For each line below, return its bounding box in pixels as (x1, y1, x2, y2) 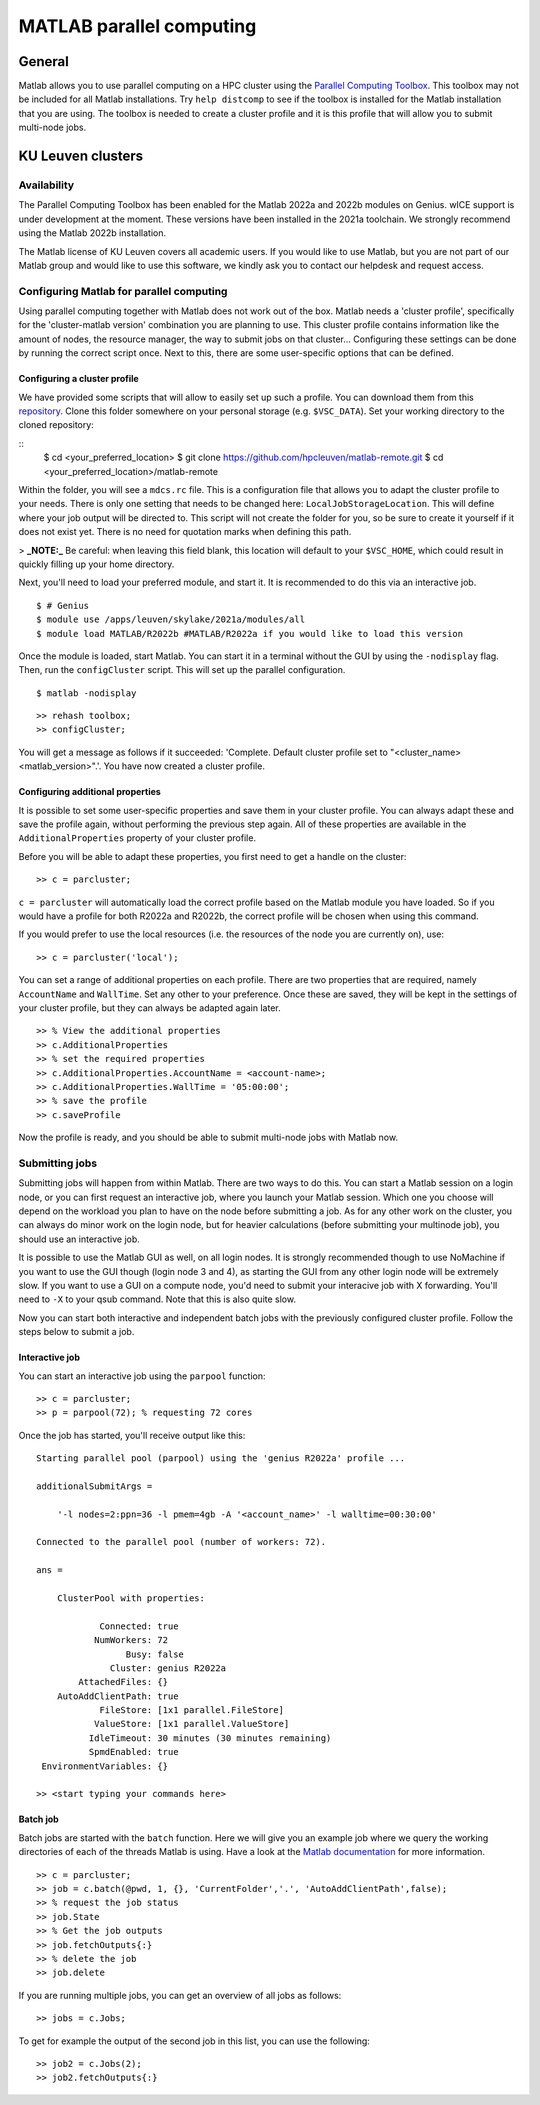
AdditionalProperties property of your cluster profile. (18, 832, 257, 844)
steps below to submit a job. (18, 1326, 135, 1338)
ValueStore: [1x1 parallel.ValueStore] (93, 1718, 290, 1730)
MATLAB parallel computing (18, 15, 257, 37)
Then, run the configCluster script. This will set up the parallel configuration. (18, 664, 346, 676)
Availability (18, 178, 75, 192)
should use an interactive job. (18, 1233, 140, 1245)
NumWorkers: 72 (93, 1635, 169, 1646)
